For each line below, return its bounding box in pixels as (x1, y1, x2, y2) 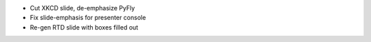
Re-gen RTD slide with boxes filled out (30, 23, 139, 31)
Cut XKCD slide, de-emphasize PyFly (30, 4, 135, 12)
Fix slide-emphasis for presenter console (30, 14, 146, 22)
